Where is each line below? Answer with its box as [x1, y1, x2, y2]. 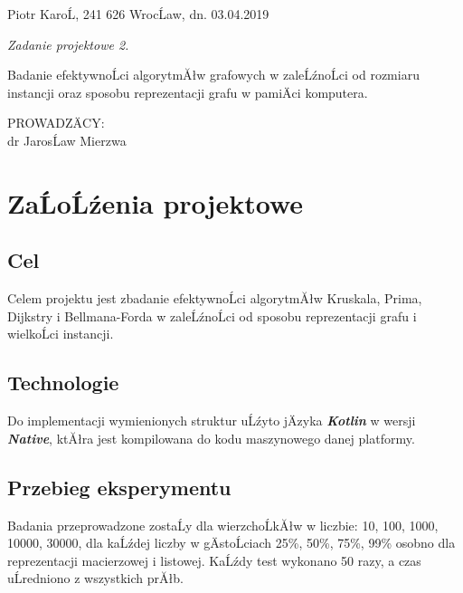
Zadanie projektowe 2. [7, 34, 129, 53]
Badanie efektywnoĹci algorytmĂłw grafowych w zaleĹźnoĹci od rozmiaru [7, 65, 420, 84]
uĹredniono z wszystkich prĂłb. [7, 569, 184, 588]
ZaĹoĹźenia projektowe [7, 184, 304, 221]
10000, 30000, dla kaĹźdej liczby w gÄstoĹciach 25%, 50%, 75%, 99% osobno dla [7, 533, 456, 552]
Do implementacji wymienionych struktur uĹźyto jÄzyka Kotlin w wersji [7, 411, 416, 430]
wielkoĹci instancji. [7, 324, 114, 343]
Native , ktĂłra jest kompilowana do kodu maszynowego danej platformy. [7, 428, 415, 447]
